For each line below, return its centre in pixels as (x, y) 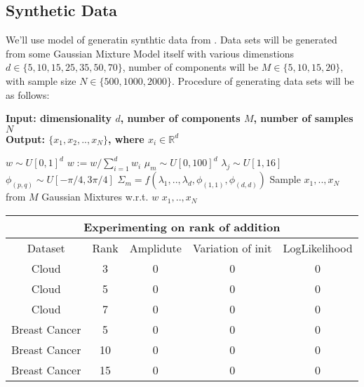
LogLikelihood (318, 247)
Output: (25, 138)
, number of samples (303, 118)
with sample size (41, 80)
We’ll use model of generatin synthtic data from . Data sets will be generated (171, 40)
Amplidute (155, 247)
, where (126, 138)
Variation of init (232, 247)
